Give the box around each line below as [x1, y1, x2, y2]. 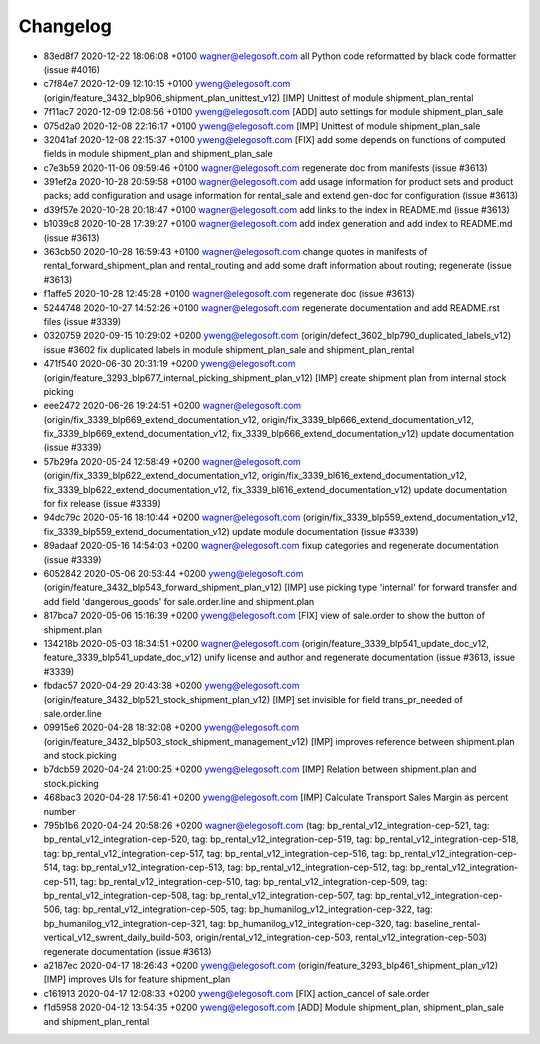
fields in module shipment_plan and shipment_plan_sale [43, 148, 274, 160]
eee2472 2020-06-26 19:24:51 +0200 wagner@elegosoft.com [43, 400, 302, 412]
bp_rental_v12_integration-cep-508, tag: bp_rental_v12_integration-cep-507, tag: [43, 889, 374, 901]
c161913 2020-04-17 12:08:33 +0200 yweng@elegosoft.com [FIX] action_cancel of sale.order [43, 987, 430, 999]
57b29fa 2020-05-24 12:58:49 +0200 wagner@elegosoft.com [43, 455, 302, 467]
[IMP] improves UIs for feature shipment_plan [43, 973, 231, 985]
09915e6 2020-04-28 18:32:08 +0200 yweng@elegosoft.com [43, 721, 300, 734]
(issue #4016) [43, 63, 100, 75]
